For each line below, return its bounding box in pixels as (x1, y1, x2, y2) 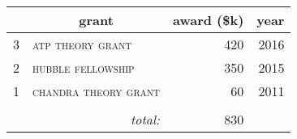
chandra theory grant (32, 82, 160, 100)
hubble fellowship (32, 58, 135, 77)
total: (130, 110, 160, 128)
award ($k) (172, 11, 244, 29)
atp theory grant (32, 35, 132, 53)
